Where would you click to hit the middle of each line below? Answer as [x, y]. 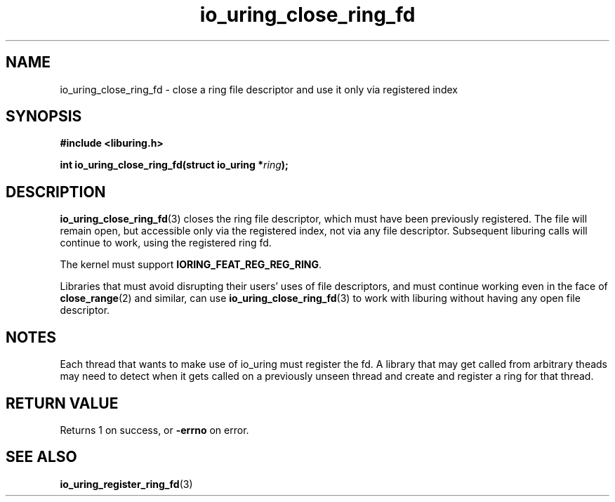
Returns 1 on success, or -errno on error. [154, 430]
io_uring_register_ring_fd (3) [126, 484]
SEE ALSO [41, 457]
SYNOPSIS [44, 117]
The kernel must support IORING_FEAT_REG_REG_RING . [191, 265]
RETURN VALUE [62, 403]
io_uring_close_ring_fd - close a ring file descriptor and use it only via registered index [259, 89]
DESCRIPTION [56, 192]
